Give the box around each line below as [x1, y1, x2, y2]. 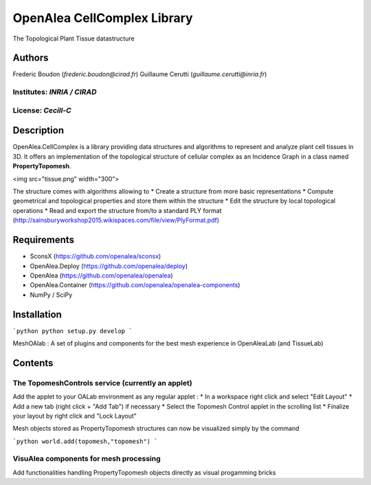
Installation [12, 308, 62, 320]
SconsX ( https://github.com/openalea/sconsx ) [30, 252, 161, 260]
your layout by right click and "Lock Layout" [12, 411, 137, 420]
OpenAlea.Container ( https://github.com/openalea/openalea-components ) [30, 281, 240, 289]
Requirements [12, 234, 75, 246]
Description [12, 124, 65, 137]
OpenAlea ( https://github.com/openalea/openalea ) [30, 271, 173, 280]
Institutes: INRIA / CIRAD [12, 87, 97, 97]
